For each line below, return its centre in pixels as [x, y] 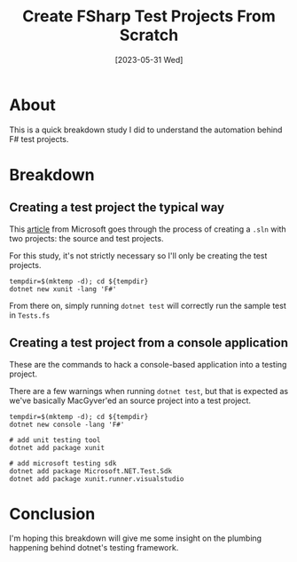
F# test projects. [39, 139]
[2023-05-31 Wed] [149, 59]
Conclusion [52, 514]
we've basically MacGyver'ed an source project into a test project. [130, 400]
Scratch [149, 35]
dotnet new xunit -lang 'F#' [63, 289]
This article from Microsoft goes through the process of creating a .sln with [148, 229]
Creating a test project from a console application [148, 343]
